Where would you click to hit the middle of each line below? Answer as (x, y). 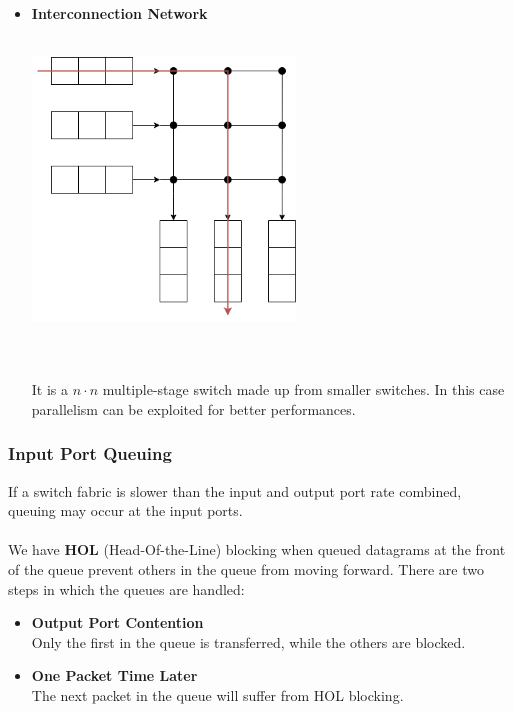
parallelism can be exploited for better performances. (193, 408)
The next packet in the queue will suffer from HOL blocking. (217, 694)
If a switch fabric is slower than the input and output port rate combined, (235, 490)
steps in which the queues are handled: (126, 588)
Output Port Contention (117, 622)
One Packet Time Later (114, 675)
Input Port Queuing (90, 453)
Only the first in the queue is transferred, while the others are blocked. (248, 641)
